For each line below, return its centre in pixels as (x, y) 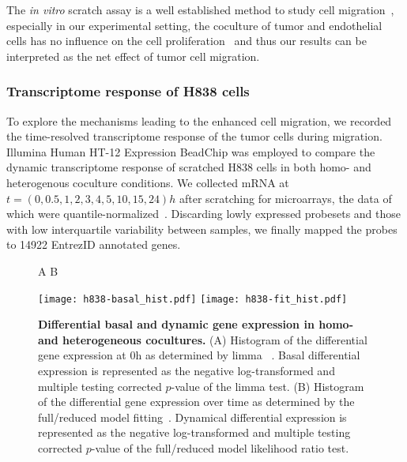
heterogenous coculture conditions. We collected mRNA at (148, 182)
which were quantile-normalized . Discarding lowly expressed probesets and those (204, 214)
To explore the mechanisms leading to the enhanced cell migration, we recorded (199, 120)
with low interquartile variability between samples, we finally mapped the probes (202, 229)
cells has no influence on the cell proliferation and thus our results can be (187, 41)
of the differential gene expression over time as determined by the (196, 402)
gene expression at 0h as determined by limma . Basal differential (199, 355)
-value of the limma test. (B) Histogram (268, 386)
